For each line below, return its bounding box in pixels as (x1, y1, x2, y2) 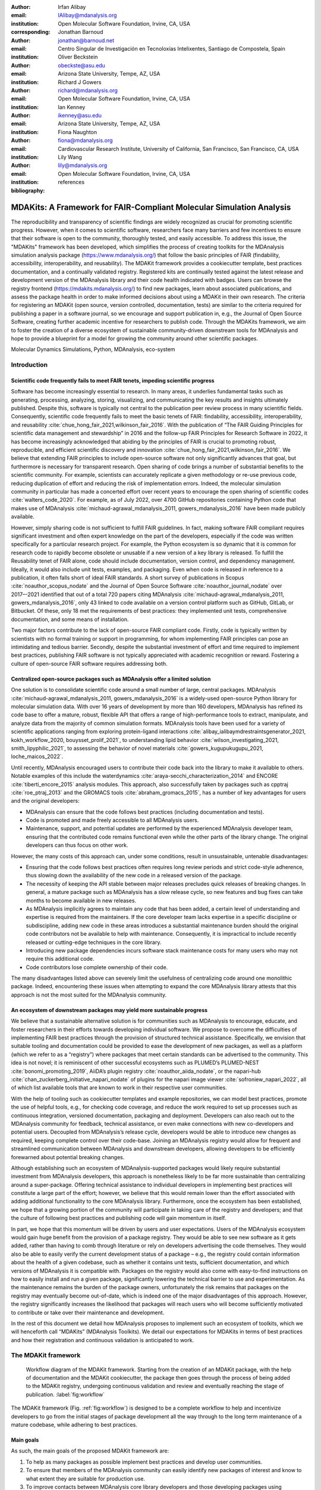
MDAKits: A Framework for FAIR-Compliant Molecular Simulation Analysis (11, 203, 291, 213)
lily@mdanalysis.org (58, 162, 108, 169)
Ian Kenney (58, 103, 86, 110)
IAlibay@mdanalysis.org (58, 12, 117, 19)
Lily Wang (58, 154, 83, 161)
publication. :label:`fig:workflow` (26, 1390, 105, 1398)
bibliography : (11, 187, 45, 194)
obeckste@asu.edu (58, 61, 105, 69)
